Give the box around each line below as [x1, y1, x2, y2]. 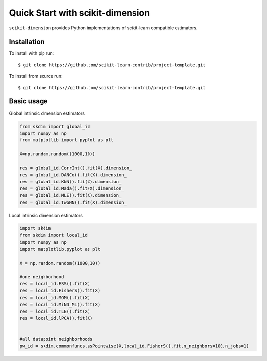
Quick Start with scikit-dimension [9, 7, 150, 18]
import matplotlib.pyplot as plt [19, 246, 101, 252]
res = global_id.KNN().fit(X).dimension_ [19, 179, 122, 184]
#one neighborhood [19, 274, 64, 279]
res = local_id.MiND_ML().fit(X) [19, 302, 101, 308]
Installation [9, 38, 44, 46]
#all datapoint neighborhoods [19, 336, 93, 342]
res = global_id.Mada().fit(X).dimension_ [19, 186, 124, 191]
